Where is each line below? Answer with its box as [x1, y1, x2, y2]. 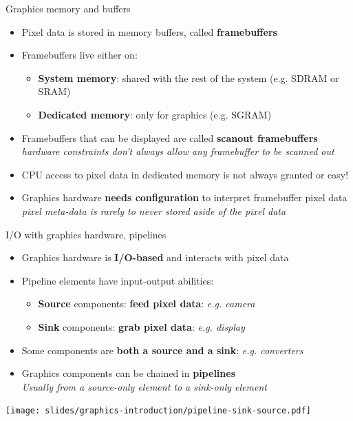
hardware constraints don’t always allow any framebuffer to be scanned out [21, 144, 334, 158]
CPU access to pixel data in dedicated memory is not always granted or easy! [21, 167, 349, 181]
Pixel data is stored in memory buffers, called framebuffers [21, 24, 277, 39]
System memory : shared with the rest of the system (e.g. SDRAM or [38, 70, 339, 85]
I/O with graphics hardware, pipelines [6, 227, 167, 241]
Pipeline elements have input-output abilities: [21, 273, 214, 287]
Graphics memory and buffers [6, 1, 131, 15]
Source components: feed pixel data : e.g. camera [38, 296, 255, 311]
